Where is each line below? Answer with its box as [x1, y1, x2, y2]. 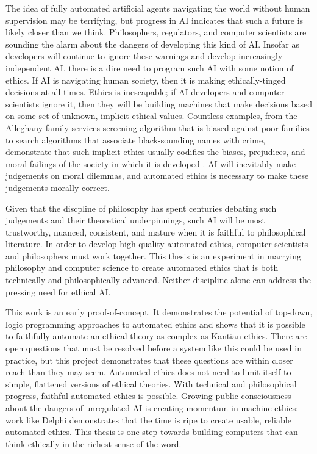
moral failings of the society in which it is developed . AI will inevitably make [5, 157, 296, 170]
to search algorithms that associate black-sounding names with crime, [5, 133, 265, 146]
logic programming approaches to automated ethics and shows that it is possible [5, 317, 305, 330]
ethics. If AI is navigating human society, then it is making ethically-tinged [5, 73, 286, 86]
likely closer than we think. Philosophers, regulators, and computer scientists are [5, 26, 307, 38]
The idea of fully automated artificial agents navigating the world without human [5, 2, 310, 14]
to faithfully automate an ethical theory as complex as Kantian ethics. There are [5, 330, 307, 342]
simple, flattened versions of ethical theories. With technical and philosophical [5, 377, 297, 390]
